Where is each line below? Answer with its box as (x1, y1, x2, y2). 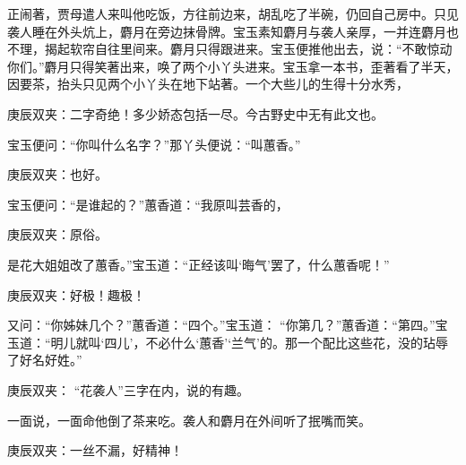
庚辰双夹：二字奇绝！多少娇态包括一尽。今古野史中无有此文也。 (7, 104, 384, 123)
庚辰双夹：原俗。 (7, 225, 108, 244)
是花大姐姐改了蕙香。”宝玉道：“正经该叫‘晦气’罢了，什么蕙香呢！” (7, 254, 390, 273)
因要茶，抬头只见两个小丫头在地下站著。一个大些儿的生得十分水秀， (7, 74, 409, 93)
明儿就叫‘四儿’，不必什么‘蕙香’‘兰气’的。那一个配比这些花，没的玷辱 (50, 332, 448, 351)
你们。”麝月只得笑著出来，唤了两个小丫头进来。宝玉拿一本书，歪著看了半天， (7, 56, 459, 75)
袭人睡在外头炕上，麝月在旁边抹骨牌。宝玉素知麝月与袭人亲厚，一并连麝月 (7, 22, 446, 40)
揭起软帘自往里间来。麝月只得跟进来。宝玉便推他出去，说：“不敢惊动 (44, 39, 453, 58)
